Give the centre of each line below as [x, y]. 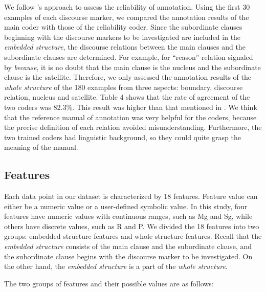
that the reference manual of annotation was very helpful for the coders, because [130, 117]
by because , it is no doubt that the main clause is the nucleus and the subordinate [132, 67]
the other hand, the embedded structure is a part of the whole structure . [116, 266]
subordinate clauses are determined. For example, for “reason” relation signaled [129, 57]
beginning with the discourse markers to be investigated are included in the [123, 37]
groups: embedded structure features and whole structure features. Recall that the [133, 236]
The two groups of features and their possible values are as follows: [109, 283]
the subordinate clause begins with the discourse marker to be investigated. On [128, 256]
